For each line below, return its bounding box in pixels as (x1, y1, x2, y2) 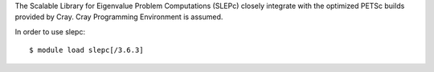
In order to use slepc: (14, 26, 86, 36)
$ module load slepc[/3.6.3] (29, 46, 144, 55)
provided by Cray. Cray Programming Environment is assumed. (14, 12, 223, 22)
